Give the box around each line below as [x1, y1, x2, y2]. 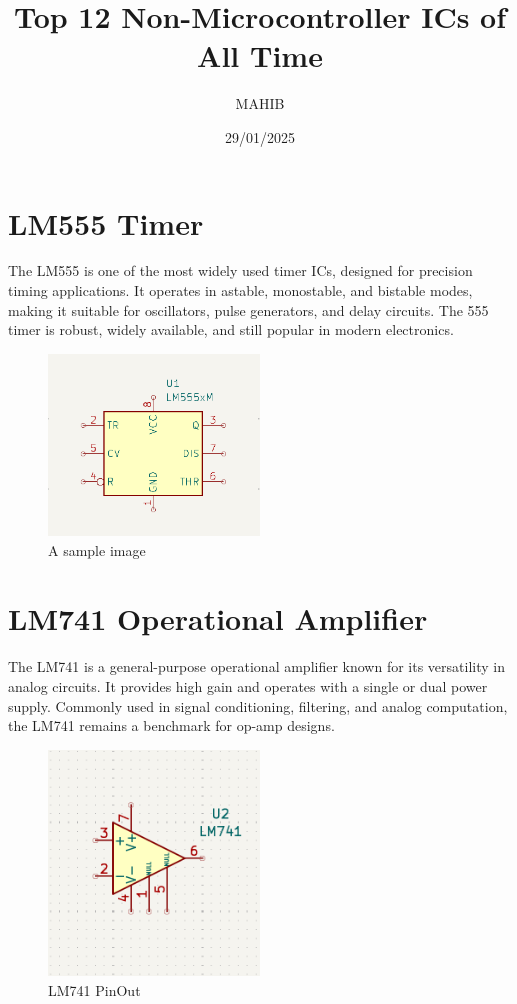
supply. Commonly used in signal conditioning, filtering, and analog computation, [8, 695, 508, 716]
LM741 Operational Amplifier [8, 598, 428, 639]
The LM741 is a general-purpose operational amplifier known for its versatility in [8, 656, 505, 677]
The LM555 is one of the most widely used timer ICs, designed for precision [8, 260, 473, 281]
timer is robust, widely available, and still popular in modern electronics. [8, 319, 454, 340]
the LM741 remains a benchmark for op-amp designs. [8, 715, 335, 736]
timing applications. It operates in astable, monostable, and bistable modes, [8, 280, 473, 301]
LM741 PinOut [48, 979, 141, 1000]
